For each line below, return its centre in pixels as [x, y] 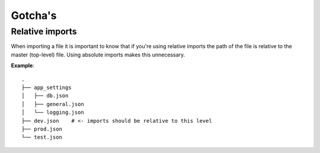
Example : [23, 66]
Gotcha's [34, 15]
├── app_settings [47, 87]
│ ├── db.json [45, 96]
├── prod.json [42, 129]
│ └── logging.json [53, 112]
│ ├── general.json [53, 104]
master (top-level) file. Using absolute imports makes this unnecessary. [98, 55]
